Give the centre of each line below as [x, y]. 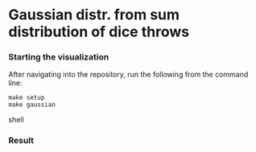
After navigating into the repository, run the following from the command [128, 75]
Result [21, 141]
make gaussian [32, 105]
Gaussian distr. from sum [94, 15]
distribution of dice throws [99, 32]
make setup [27, 98]
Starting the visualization [59, 57]
